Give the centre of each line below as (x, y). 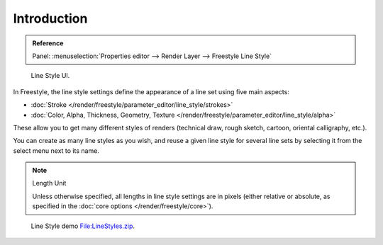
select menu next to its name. (56, 150)
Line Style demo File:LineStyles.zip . (83, 226)
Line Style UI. (50, 76)
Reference (48, 43)
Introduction (50, 18)
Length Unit (49, 183)
